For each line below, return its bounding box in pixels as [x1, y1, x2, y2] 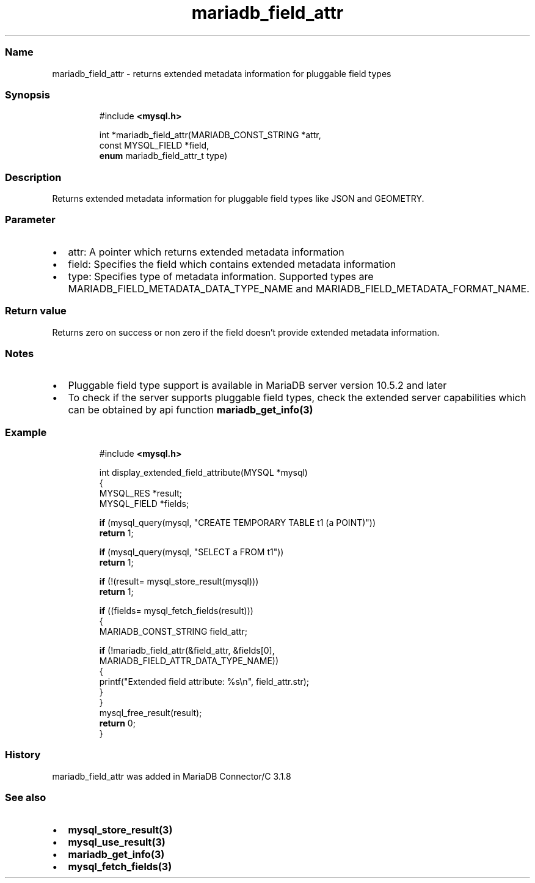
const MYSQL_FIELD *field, [99, 140, 209, 151]
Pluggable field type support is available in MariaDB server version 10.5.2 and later [68, 379, 447, 392]
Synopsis [5, 88, 50, 101]
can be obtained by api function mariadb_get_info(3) [68, 404, 313, 416]
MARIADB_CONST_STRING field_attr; [99, 626, 247, 637]
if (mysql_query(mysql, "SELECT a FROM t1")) [99, 547, 284, 557]
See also [5, 791, 46, 804]
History [5, 748, 41, 761]
